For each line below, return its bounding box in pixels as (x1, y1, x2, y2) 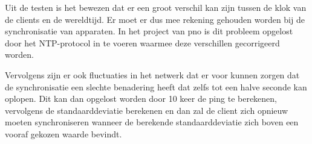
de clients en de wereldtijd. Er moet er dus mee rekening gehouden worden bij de (5, 13, 305, 25)
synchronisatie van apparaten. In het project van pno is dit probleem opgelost (5, 25, 293, 37)
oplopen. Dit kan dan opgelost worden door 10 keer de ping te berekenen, (5, 92, 278, 105)
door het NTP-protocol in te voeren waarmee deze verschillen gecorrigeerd (5, 36, 280, 49)
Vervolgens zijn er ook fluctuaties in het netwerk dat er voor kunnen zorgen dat (5, 68, 300, 81)
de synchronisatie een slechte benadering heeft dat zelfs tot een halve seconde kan (5, 80, 307, 93)
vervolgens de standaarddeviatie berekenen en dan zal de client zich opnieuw (5, 104, 288, 116)
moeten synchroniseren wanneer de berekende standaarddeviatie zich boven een (5, 116, 299, 128)
